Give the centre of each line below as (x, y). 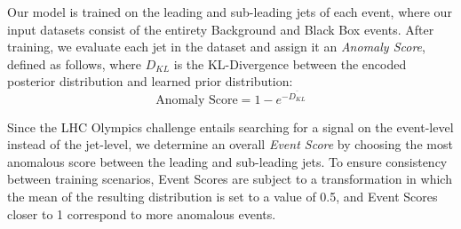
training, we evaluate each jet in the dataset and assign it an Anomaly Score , (216, 47)
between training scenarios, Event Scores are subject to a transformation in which (230, 179)
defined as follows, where (75, 63)
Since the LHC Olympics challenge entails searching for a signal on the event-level (230, 126)
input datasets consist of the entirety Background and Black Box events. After (221, 29)
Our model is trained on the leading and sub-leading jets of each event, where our (230, 12)
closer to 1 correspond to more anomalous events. (142, 213)
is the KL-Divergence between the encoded (290, 63)
